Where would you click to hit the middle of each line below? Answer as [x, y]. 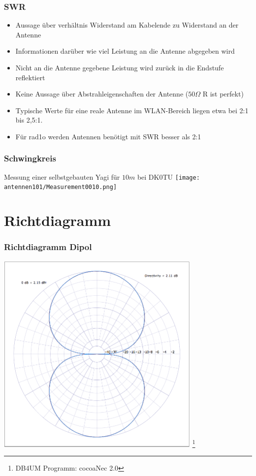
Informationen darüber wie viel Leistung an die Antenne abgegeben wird [125, 51]
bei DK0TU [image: [168, 176]
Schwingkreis [30, 158]
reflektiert [30, 77]
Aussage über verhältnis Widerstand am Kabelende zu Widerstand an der [127, 25]
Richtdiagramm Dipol [48, 247]
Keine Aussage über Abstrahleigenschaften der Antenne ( [102, 94]
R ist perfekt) [223, 94]
